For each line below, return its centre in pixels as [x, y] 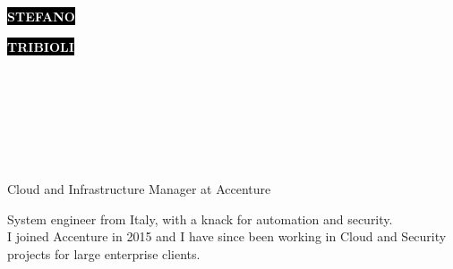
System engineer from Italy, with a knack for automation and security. [200, 219]
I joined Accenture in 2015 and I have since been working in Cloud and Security [227, 236]
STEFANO [41, 16]
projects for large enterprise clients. [104, 253]
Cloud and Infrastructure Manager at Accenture [139, 189]
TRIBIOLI [41, 46]
